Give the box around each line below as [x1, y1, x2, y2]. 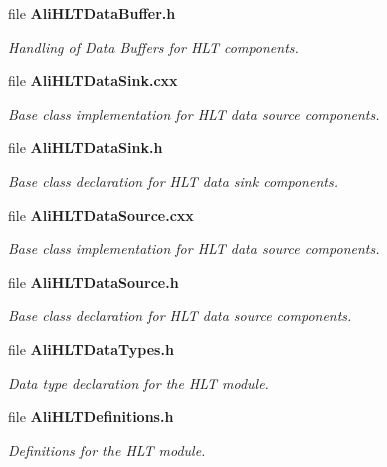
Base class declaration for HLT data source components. [8, 305, 352, 326]
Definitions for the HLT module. [8, 439, 206, 460]
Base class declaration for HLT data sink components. [8, 170, 338, 191]
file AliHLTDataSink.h [8, 137, 163, 158]
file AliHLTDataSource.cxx [8, 204, 194, 225]
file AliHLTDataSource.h [8, 271, 179, 292]
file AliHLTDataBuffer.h [8, 3, 176, 23]
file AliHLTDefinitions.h [8, 406, 174, 427]
